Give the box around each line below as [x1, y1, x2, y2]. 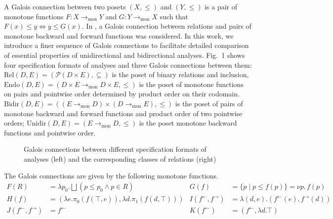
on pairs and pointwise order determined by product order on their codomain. [4, 88, 240, 99]
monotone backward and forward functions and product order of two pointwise [4, 108, 243, 118]
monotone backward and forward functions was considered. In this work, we [4, 30, 234, 41]
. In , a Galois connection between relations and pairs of [82, 21, 251, 31]
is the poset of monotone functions [139, 79, 244, 89]
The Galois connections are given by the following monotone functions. [4, 170, 218, 180]
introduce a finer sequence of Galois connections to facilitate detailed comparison [4, 40, 249, 50]
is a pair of [205, 1, 237, 11]
